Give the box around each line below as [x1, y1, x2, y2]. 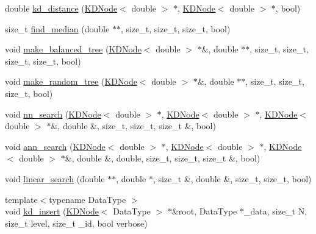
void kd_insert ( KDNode [5, 205, 99, 218]
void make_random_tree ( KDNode [5, 75, 137, 88]
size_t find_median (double [5, 22, 110, 35]
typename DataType [49, 193, 126, 205]
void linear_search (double [5, 172, 105, 185]
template [5, 193, 38, 205]
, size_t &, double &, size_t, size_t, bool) [153, 172, 312, 185]
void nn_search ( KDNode [5, 107, 101, 120]
